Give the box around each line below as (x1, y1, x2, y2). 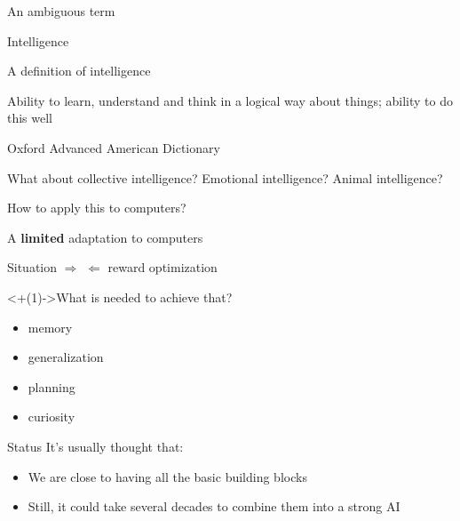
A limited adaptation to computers (7, 228, 203, 246)
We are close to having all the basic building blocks (28, 467, 307, 485)
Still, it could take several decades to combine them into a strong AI (28, 497, 401, 516)
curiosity (28, 407, 75, 426)
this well (7, 108, 53, 127)
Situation (7, 258, 58, 277)
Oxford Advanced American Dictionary (7, 138, 220, 156)
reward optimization (107, 258, 218, 277)
